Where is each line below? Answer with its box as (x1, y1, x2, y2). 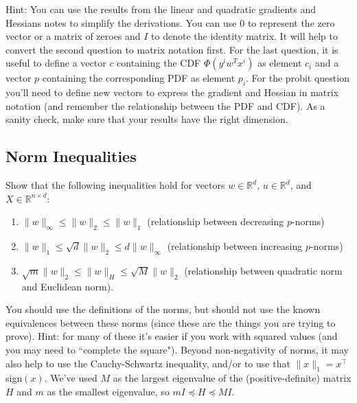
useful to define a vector (5, 56, 106, 70)
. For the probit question (246, 71, 349, 85)
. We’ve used (44, 371, 97, 385)
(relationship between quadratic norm (184, 263, 343, 277)
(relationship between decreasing (147, 214, 284, 229)
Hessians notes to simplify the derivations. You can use (5, 15, 237, 30)
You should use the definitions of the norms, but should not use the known (5, 302, 321, 316)
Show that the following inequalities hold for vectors (5, 178, 225, 192)
